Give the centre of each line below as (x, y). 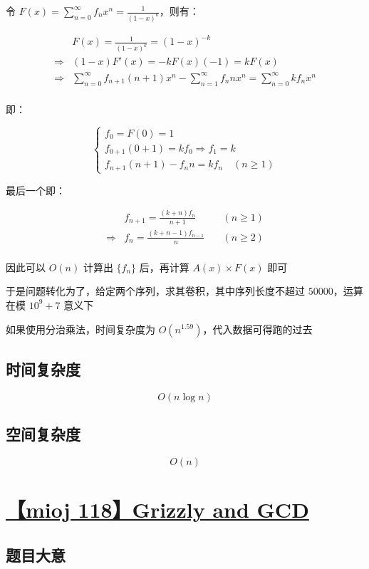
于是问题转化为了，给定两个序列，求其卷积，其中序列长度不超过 (155, 291)
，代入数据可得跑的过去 (258, 329)
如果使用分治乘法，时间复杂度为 (80, 329)
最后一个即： (36, 190)
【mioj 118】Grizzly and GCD (157, 510)
